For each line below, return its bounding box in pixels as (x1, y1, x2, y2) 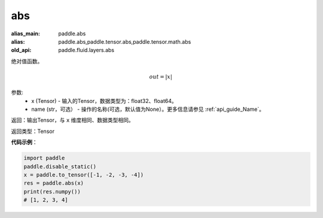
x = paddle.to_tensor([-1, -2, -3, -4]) (23, 171, 144, 178)
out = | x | (149, 73, 173, 80)
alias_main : (11, 30, 40, 37)
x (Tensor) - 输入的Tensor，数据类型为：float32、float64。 (31, 97, 177, 104)
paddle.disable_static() (23, 163, 97, 170)
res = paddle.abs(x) (23, 180, 84, 187)
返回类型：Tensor (11, 128, 55, 135)
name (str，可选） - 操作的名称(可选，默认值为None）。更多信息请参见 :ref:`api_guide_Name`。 (31, 105, 264, 113)
